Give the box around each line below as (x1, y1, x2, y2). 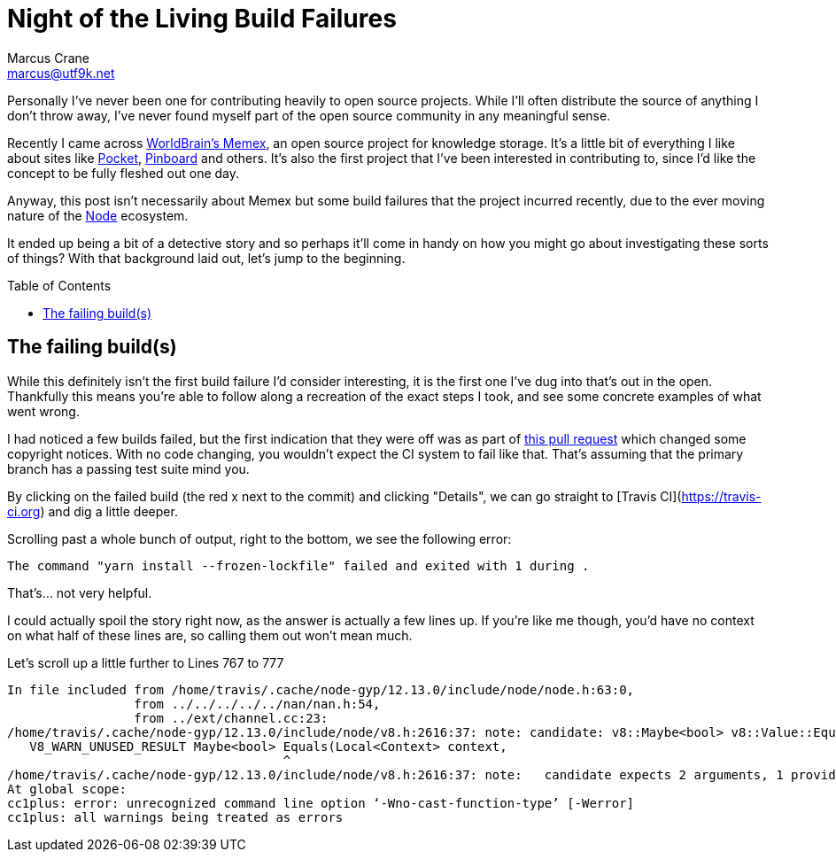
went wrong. (7, 403, 80, 419)
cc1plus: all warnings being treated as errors (7, 809, 344, 824)
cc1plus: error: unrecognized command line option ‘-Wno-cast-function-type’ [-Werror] (7, 795, 635, 810)
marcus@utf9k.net (7, 65, 115, 81)
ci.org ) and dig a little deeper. (7, 503, 178, 519)
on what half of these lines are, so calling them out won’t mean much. (7, 627, 413, 643)
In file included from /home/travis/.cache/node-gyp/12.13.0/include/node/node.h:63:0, (7, 682, 635, 697)
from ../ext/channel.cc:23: (134, 710, 329, 725)
